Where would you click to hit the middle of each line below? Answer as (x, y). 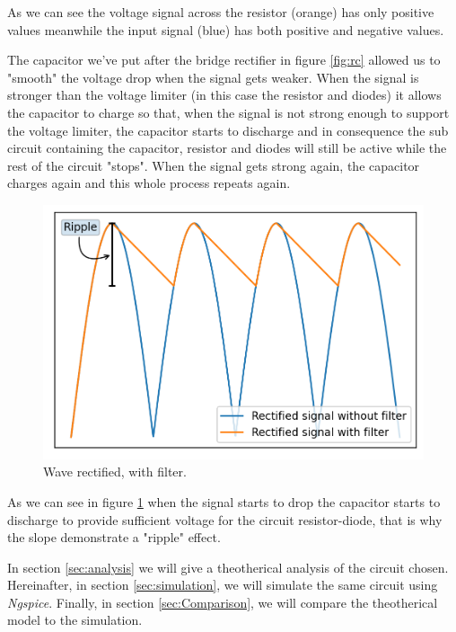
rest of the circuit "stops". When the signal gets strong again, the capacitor (214, 165)
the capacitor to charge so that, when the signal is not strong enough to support (228, 112)
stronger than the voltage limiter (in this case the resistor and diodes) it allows (224, 95)
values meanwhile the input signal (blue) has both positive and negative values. (226, 29)
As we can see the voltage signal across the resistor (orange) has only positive (221, 12)
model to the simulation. (75, 620)
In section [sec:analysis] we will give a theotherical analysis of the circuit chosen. (228, 567)
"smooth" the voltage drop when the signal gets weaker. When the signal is (213, 77)
